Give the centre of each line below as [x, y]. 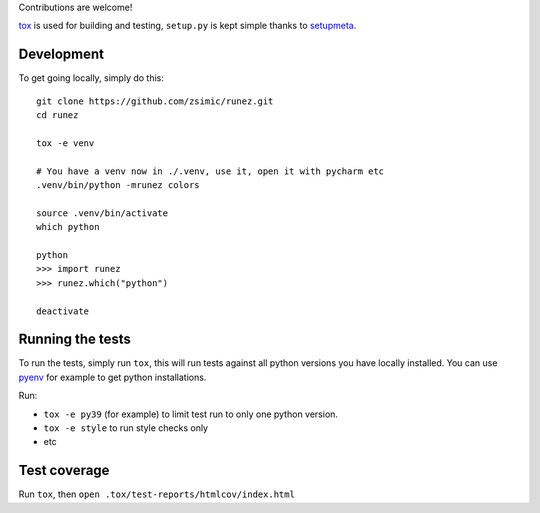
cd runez [57, 115]
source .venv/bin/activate [102, 213]
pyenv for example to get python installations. [112, 377]
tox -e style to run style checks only [126, 428]
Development [61, 54]
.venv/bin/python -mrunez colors [118, 185]
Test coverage [64, 470]
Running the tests [75, 339]
